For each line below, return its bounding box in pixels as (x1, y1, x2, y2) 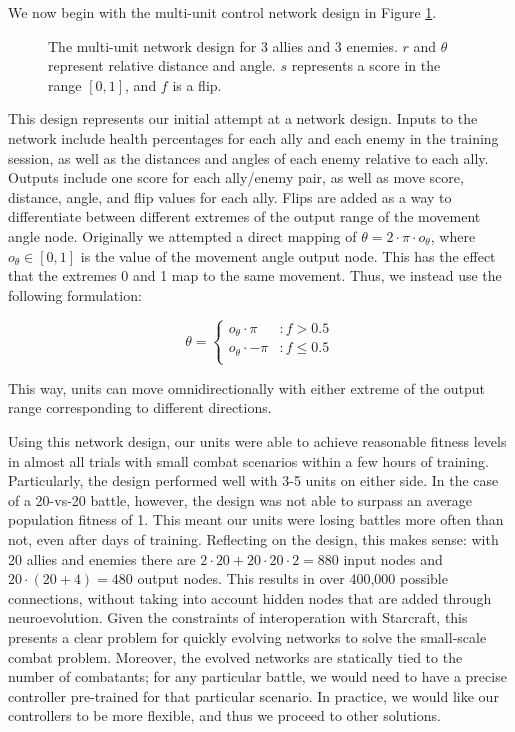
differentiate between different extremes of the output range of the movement (8, 206, 481, 227)
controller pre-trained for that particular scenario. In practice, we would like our (8, 685, 499, 706)
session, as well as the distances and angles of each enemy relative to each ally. (8, 147, 489, 168)
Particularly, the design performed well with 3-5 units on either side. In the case (8, 470, 499, 491)
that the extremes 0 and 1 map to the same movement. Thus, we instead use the (8, 265, 502, 286)
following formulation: (8, 284, 142, 305)
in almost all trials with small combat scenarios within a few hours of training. (8, 450, 489, 471)
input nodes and (343, 548, 443, 569)
